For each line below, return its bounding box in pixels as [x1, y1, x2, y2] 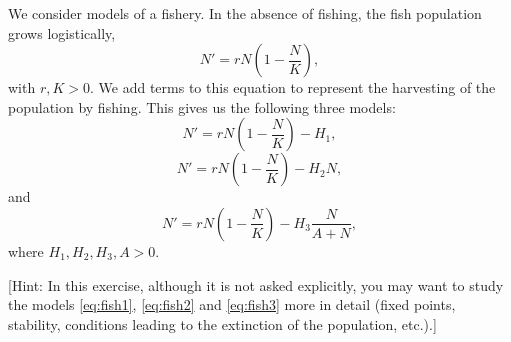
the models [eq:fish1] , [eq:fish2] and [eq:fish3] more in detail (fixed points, [8, 294, 456, 315]
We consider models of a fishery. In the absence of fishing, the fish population [8, 3, 482, 23]
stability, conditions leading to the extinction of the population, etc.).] [8, 313, 437, 334]
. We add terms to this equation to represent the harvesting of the [90, 77, 496, 98]
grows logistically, [8, 22, 116, 43]
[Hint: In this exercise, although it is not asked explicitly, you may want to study [8, 274, 504, 295]
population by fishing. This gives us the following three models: [8, 96, 396, 117]
